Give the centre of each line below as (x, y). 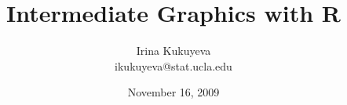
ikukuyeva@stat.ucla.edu (173, 65)
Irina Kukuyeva (173, 51)
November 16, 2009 (173, 92)
